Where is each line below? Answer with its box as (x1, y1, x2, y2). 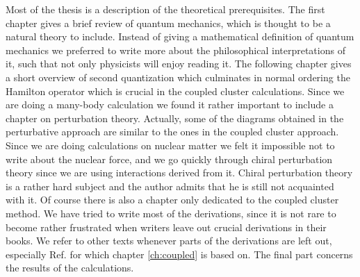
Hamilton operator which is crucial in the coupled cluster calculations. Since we (6, 83, 345, 98)
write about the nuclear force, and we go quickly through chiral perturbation (6, 151, 333, 166)
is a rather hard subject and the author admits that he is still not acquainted (6, 178, 334, 193)
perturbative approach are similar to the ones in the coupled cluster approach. (6, 124, 339, 139)
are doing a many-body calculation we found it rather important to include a (6, 97, 334, 112)
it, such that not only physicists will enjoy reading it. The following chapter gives (6, 56, 352, 71)
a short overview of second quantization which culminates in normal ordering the (6, 69, 350, 84)
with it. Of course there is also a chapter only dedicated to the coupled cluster (6, 192, 339, 207)
